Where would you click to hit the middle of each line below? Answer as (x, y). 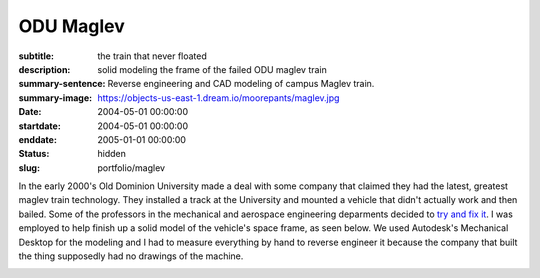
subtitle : (36, 56)
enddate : (37, 139)
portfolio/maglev (131, 167)
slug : (29, 167)
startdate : (40, 126)
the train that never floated (152, 56)
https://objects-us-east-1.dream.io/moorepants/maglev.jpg (218, 97)
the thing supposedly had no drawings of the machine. (131, 256)
